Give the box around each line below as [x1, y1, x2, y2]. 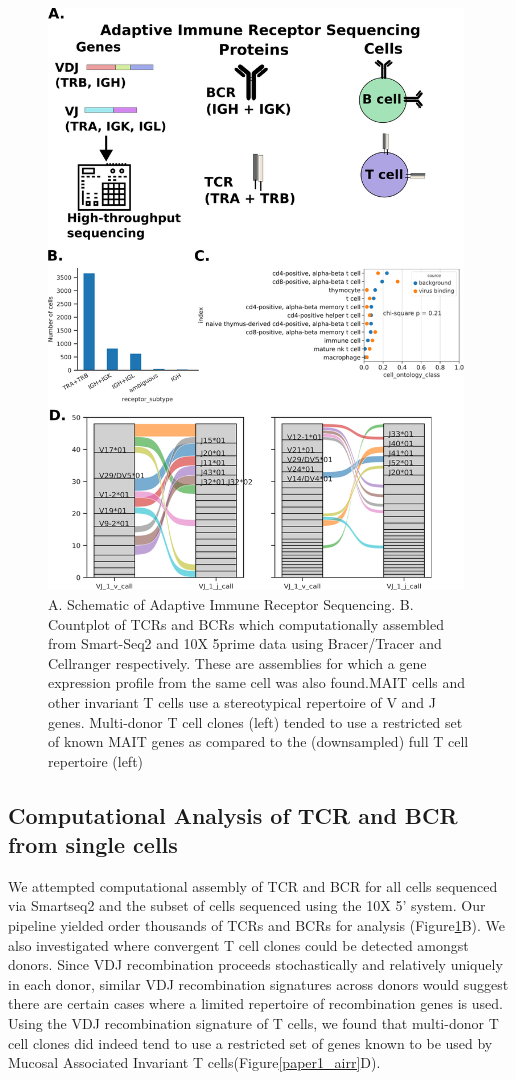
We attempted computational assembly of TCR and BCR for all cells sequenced [8, 875, 498, 896]
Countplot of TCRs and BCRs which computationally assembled [48, 613, 444, 634]
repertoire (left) [48, 750, 144, 771]
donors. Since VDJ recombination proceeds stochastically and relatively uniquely [8, 954, 503, 975]
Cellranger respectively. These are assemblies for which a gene [48, 652, 427, 673]
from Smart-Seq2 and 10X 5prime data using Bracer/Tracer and [48, 633, 442, 654]
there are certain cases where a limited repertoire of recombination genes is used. [8, 993, 503, 1014]
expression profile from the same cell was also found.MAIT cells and [48, 672, 466, 693]
